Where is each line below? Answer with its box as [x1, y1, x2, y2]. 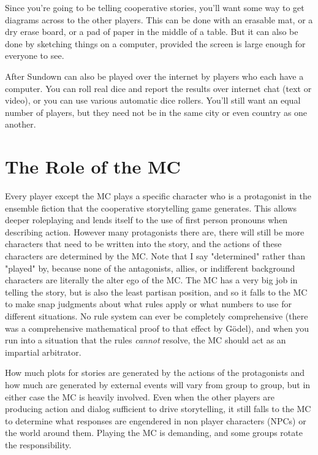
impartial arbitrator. [5, 345, 81, 358]
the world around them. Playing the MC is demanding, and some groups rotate [5, 426, 303, 439]
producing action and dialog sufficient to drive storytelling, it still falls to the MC [5, 402, 311, 415]
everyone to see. [5, 49, 64, 62]
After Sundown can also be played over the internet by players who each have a [5, 69, 304, 82]
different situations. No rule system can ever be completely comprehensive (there [5, 310, 308, 322]
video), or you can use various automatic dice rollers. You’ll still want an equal [5, 94, 301, 107]
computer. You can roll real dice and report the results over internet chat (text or [5, 82, 312, 94]
